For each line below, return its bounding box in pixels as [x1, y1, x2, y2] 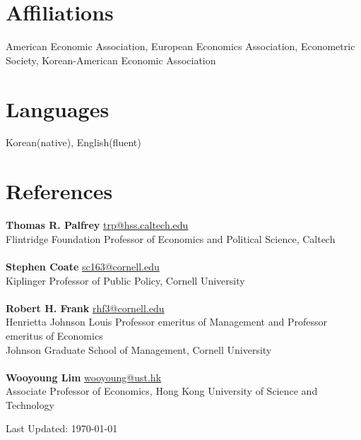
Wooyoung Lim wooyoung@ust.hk [6, 369, 162, 384]
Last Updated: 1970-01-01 [6, 421, 118, 436]
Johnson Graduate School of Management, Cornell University [6, 342, 272, 357]
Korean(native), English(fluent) [6, 135, 141, 150]
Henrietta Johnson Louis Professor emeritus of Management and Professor [6, 314, 327, 329]
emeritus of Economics [6, 328, 103, 343]
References [6, 177, 113, 206]
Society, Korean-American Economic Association [6, 52, 216, 67]
